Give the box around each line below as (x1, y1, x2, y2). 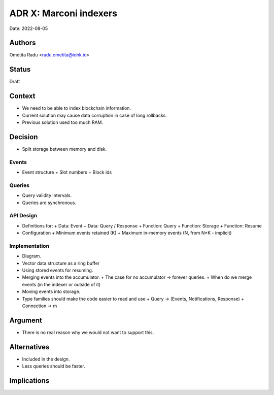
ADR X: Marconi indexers (9, 8, 118, 19)
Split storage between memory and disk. (22, 146, 107, 152)
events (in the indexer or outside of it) (22, 281, 101, 287)
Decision (9, 133, 38, 141)
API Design (9, 212, 38, 219)
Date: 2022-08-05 (9, 25, 48, 31)
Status (9, 65, 31, 74)
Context (9, 92, 36, 101)
